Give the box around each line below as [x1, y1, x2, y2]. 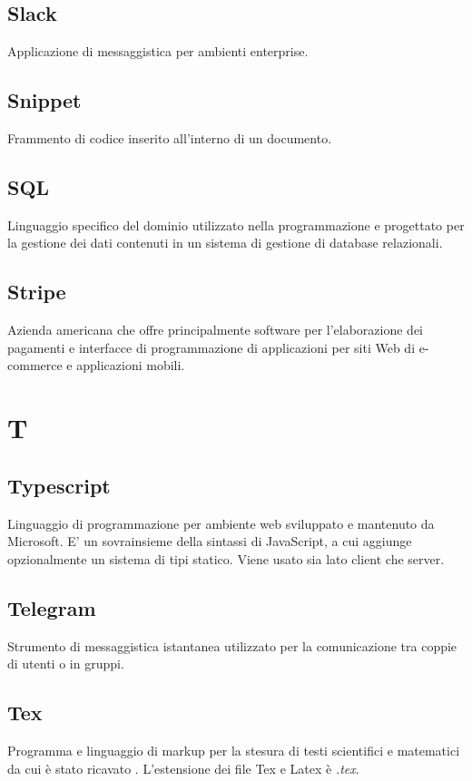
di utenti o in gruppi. [7, 654, 124, 673]
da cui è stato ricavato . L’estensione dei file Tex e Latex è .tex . [7, 758, 359, 777]
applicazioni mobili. [76, 356, 185, 375]
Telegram [7, 593, 96, 621]
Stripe [7, 278, 66, 306]
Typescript [7, 471, 111, 499]
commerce [7, 356, 63, 375]
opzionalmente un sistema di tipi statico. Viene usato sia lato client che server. [7, 549, 445, 568]
